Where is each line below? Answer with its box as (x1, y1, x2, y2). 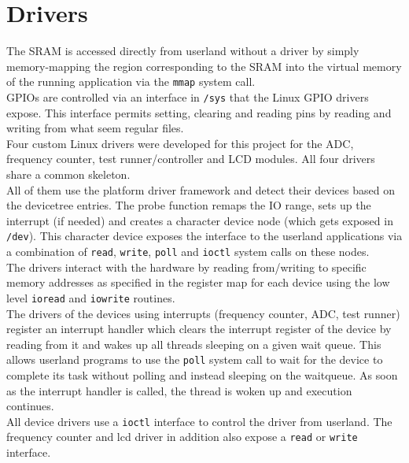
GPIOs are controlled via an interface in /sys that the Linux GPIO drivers (6, 88, 369, 105)
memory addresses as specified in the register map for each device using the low (6, 274, 390, 291)
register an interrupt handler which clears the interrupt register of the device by (6, 320, 392, 337)
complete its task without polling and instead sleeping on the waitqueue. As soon (6, 366, 398, 383)
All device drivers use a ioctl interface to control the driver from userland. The (6, 413, 392, 429)
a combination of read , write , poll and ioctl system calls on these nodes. (6, 243, 370, 260)
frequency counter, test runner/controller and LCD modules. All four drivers (6, 150, 375, 167)
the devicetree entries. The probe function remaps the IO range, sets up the (6, 197, 371, 213)
